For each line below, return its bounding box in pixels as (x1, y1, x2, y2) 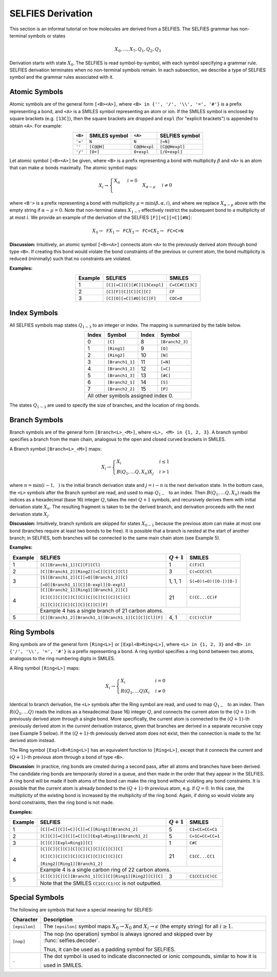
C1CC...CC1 (189, 854, 215, 859)
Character (12, 916, 38, 923)
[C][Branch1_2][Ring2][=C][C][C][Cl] (40, 569, 128, 574)
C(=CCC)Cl (189, 569, 212, 574)
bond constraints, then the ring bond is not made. (9, 800, 114, 806)
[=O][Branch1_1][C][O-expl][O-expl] (40, 582, 126, 588)
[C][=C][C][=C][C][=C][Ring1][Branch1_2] (40, 827, 138, 833)
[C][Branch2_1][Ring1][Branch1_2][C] (40, 587, 128, 593)
